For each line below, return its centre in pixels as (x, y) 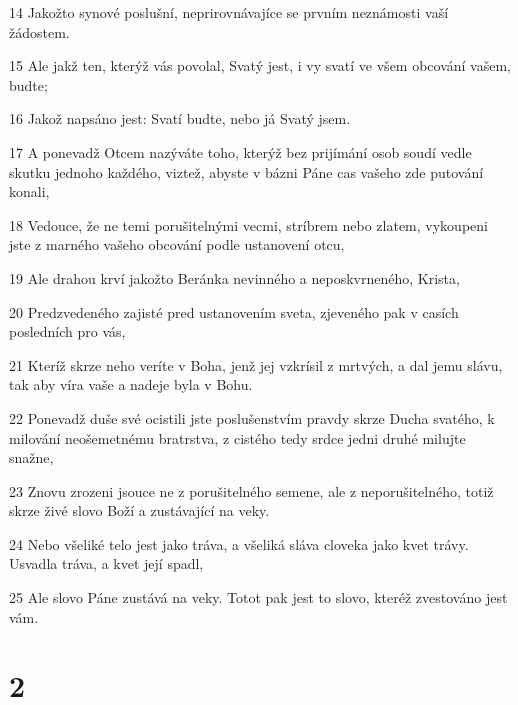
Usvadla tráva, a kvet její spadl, (106, 563)
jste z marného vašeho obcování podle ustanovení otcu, (177, 244)
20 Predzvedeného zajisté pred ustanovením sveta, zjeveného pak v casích (234, 311)
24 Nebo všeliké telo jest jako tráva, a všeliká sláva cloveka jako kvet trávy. (239, 543)
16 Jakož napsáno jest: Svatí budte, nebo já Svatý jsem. (180, 118)
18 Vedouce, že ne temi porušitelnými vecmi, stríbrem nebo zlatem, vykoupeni (248, 224)
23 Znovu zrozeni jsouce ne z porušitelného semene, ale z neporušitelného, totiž (251, 490)
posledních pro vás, (67, 331)
